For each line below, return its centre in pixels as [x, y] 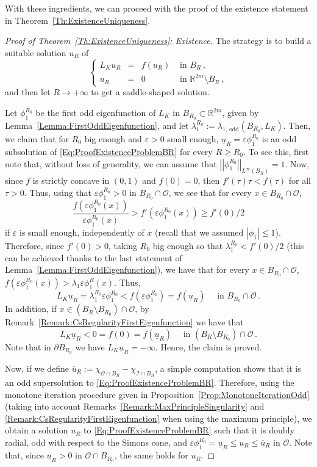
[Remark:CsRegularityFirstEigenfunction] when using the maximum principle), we [158, 418]
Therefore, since [34, 245]
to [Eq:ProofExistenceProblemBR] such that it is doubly [189, 430]
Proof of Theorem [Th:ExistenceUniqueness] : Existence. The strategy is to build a [158, 41]
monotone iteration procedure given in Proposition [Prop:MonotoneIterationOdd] [157, 394]
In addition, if [31, 309]
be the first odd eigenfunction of [96, 113]
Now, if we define [37, 368]
